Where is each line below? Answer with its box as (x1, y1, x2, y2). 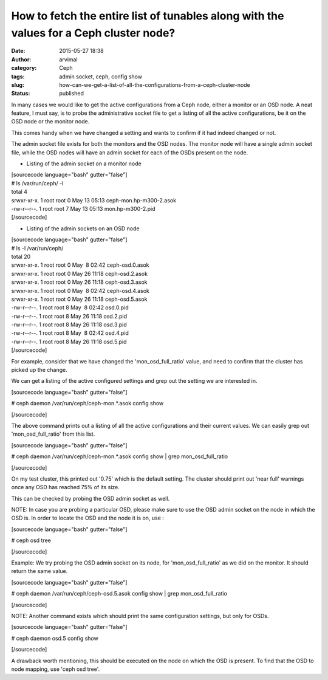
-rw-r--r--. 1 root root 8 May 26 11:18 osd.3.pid (11, 321, 127, 328)
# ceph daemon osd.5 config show (11, 634, 98, 642)
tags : (11, 73, 25, 80)
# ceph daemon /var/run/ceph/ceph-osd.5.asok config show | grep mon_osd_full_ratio (11, 590, 228, 597)
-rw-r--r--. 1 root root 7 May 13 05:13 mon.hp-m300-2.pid (11, 205, 155, 212)
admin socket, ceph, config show (59, 73, 143, 80)
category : (11, 64, 37, 72)
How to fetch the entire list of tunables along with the (11, 9, 284, 22)
